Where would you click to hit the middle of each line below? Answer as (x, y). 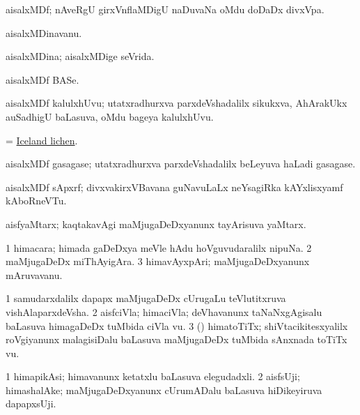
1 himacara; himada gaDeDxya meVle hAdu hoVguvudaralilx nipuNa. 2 (159, 247)
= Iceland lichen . (42, 140)
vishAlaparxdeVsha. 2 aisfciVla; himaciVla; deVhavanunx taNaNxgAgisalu (164, 311)
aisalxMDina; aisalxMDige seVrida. (80, 56)
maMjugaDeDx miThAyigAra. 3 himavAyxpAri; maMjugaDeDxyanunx (158, 261)
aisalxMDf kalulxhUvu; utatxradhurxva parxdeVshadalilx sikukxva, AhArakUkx (177, 103)
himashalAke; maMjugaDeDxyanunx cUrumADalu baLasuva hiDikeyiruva (164, 390)
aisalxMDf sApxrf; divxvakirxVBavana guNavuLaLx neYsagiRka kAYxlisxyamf (174, 187)
